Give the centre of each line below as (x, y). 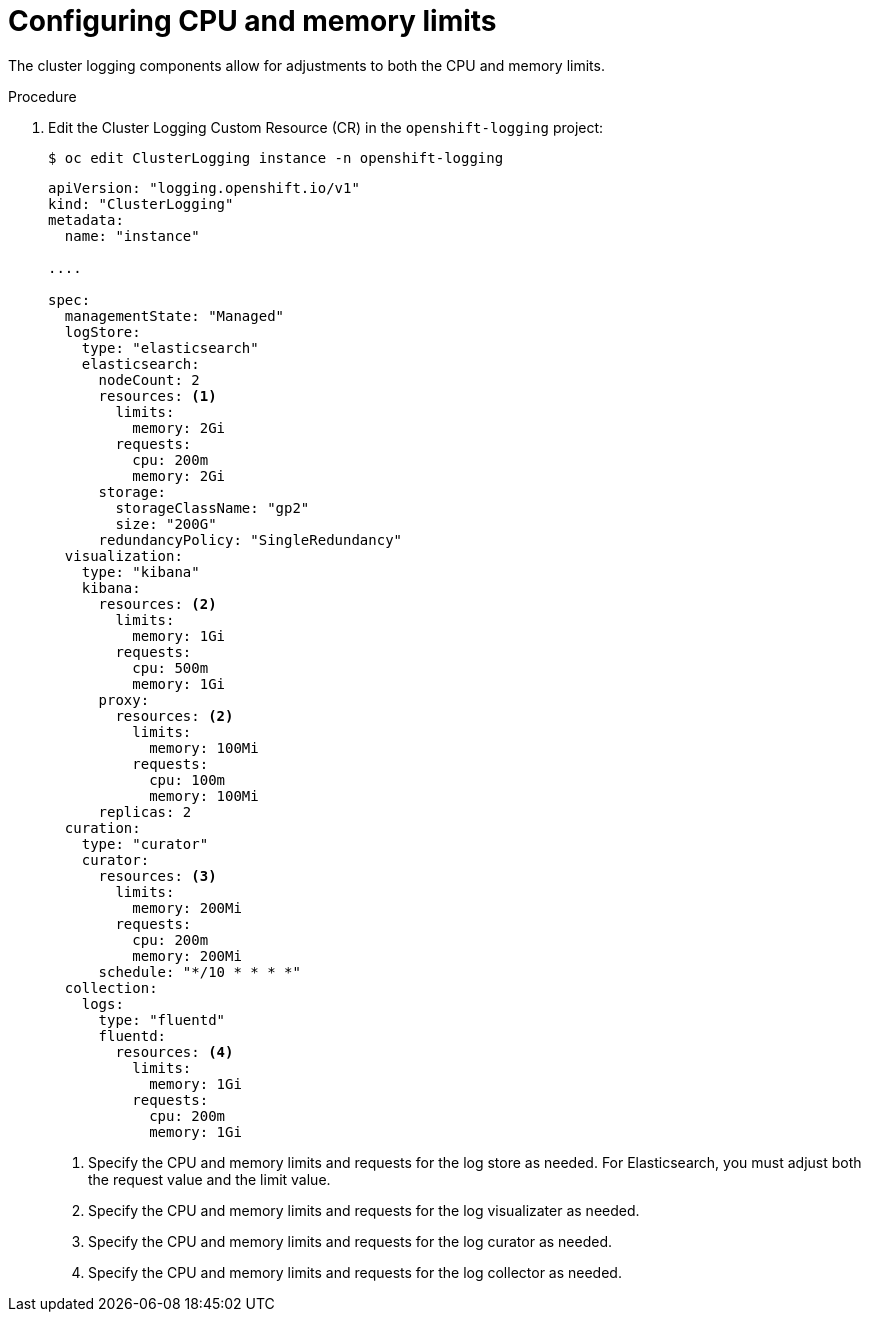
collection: (111, 987)
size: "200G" (166, 523)
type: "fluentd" (162, 1019)
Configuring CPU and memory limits (252, 21)
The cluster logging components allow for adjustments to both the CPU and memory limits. (306, 65)
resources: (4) (174, 1051)
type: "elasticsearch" (170, 347)
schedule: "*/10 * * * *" (199, 971)
